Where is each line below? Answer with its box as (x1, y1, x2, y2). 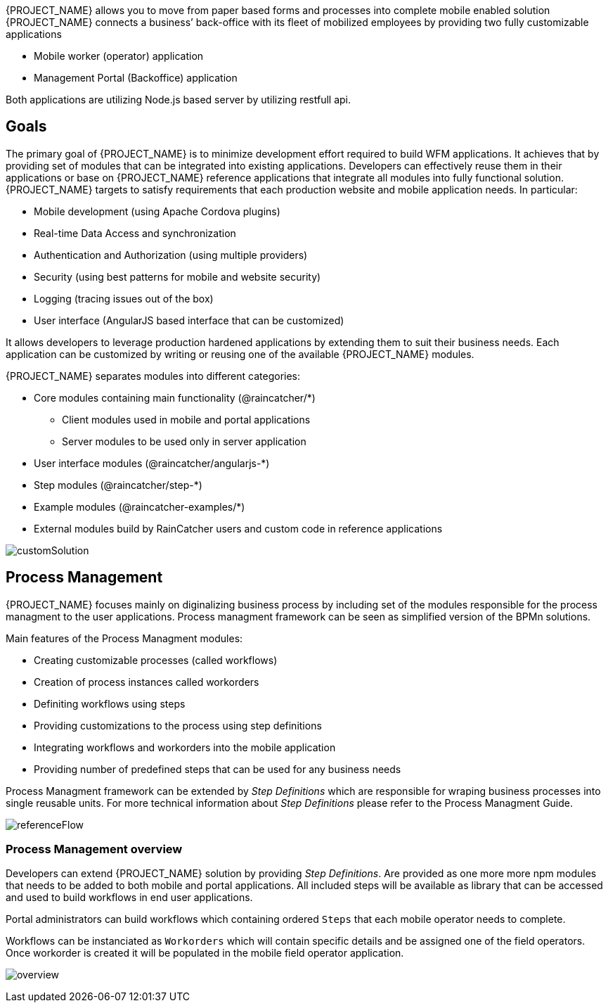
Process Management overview (6, 842, 183, 857)
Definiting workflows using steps (34, 697, 186, 710)
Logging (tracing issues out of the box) (34, 292, 214, 305)
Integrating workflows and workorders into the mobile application (34, 741, 336, 753)
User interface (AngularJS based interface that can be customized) (34, 314, 344, 326)
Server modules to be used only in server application (62, 435, 306, 447)
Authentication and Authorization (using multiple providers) (34, 248, 308, 261)
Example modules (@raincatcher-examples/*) (34, 500, 245, 513)
